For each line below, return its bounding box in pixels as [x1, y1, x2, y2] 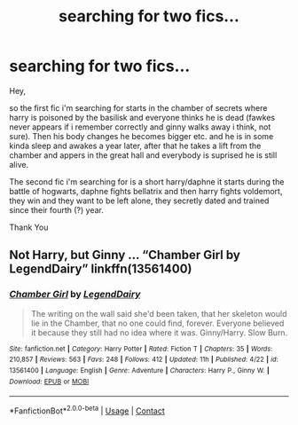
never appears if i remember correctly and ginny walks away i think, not [9, 122, 271, 132]
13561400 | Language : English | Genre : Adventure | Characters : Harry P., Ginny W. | [9, 366, 270, 374]
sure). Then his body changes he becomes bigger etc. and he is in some [9, 130, 274, 141]
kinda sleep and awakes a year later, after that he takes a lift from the [9, 140, 262, 151]
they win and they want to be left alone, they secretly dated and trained [9, 195, 270, 206]
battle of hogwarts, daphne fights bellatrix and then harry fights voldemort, [9, 185, 283, 196]
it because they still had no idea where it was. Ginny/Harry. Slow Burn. [30, 327, 288, 338]
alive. [9, 159, 29, 169]
